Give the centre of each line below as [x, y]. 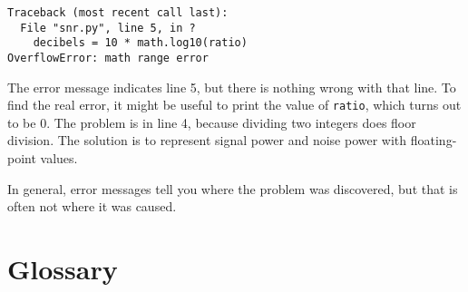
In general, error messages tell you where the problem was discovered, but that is [233, 188]
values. [59, 158]
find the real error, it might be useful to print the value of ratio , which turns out [234, 105]
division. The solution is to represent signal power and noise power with [207, 140]
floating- [434, 140]
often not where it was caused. [92, 206]
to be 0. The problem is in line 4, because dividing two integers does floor [212, 122]
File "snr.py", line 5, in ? [108, 28]
